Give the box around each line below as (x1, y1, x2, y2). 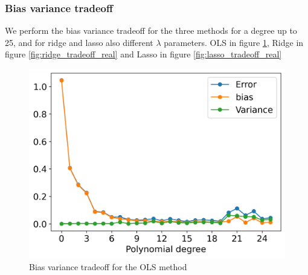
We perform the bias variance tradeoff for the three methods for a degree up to (5, 24, 297, 37)
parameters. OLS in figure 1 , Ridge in (164, 36, 304, 48)
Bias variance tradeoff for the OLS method (29, 260, 187, 273)
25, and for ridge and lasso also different (5, 36, 153, 48)
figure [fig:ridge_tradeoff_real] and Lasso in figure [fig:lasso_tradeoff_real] (5, 48, 282, 60)
